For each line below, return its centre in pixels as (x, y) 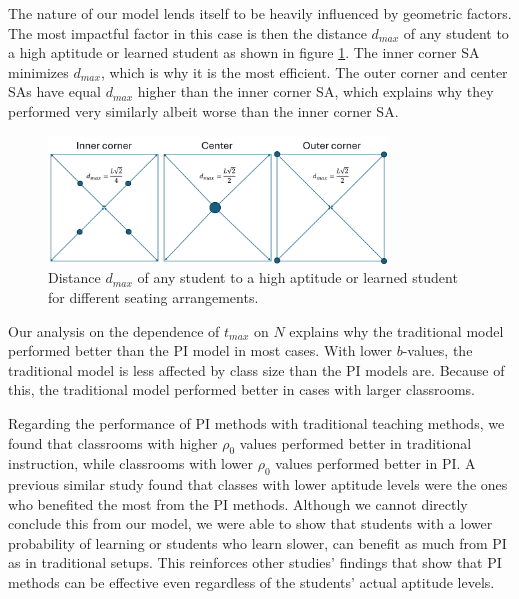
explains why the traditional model (396, 330)
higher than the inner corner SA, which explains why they (315, 91)
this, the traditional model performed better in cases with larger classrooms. (242, 389)
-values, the (437, 350)
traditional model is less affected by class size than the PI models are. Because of (256, 369)
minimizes (38, 71)
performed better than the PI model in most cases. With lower (200, 350)
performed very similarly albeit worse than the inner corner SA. (203, 110)
